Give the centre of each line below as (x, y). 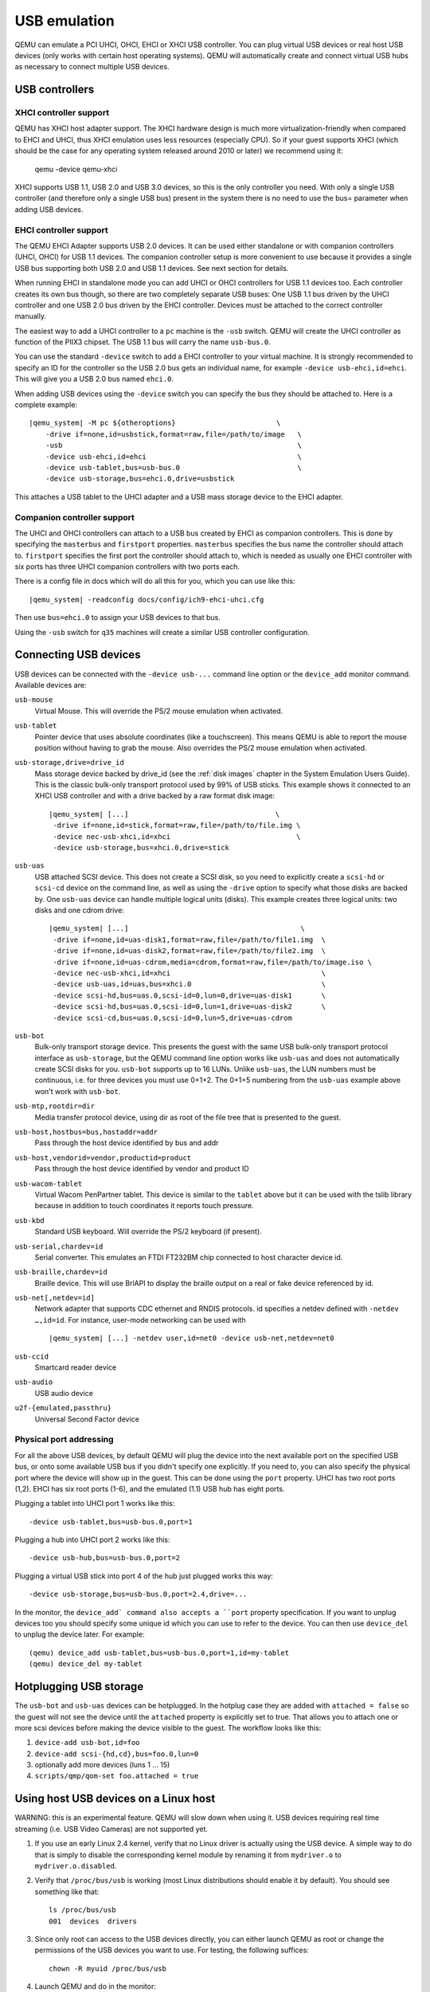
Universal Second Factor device (87, 1419)
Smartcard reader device (76, 1367)
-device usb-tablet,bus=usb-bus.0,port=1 (111, 1521)
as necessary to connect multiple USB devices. (92, 67)
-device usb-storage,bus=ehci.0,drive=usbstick (140, 479)
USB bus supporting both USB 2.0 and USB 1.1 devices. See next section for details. (152, 268)
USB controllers (55, 90)
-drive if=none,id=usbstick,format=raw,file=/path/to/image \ (173, 434)
